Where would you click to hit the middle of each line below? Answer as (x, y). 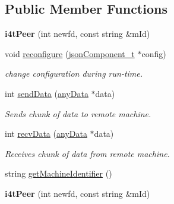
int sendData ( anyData (47, 93)
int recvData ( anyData (46, 134)
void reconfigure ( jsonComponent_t (70, 53)
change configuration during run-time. (74, 73)
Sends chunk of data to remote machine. (78, 113)
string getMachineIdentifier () (58, 173)
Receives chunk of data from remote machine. (87, 153)
